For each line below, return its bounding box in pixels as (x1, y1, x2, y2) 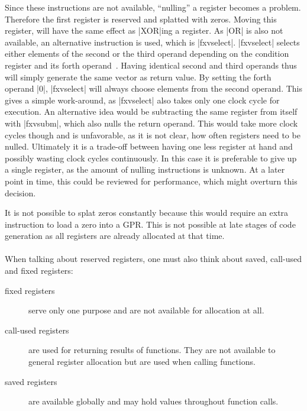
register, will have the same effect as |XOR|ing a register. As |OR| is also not (5, 24, 283, 37)
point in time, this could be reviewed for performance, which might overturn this (5, 174, 298, 187)
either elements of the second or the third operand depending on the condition (5, 47, 289, 60)
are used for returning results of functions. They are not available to (28, 344, 276, 356)
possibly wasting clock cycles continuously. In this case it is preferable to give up (5, 151, 297, 164)
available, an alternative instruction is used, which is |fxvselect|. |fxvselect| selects (5, 35, 300, 48)
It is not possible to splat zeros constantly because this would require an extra (5, 206, 289, 219)
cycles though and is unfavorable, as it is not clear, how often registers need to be (5, 128, 300, 141)
